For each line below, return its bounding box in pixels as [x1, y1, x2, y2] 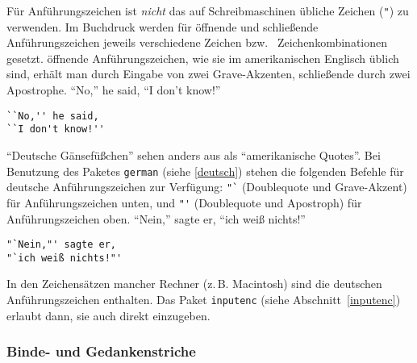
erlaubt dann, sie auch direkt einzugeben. [6, 307, 211, 323]
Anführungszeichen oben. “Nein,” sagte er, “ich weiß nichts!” [6, 210, 306, 227]
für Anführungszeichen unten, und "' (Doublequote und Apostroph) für [6, 194, 362, 211]
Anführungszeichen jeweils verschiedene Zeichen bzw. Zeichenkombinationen [6, 34, 388, 51]
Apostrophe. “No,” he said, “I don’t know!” [6, 81, 221, 98]
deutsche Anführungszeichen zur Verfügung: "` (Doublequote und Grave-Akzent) [6, 178, 407, 195]
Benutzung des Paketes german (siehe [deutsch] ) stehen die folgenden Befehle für [6, 162, 404, 179]
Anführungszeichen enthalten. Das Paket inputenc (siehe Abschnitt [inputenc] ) [6, 291, 401, 307]
